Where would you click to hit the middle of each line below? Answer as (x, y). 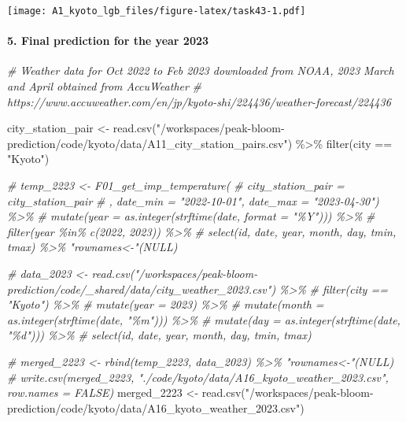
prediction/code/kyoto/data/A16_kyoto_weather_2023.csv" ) (156, 407)
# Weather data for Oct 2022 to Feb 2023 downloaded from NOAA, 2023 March (201, 70)
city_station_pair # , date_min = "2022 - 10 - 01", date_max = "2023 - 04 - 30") (193, 200)
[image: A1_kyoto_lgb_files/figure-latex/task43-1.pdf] (157, 11)
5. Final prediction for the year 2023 (108, 41)
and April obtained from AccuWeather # (105, 86)
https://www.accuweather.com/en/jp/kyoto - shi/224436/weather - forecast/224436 (199, 101)
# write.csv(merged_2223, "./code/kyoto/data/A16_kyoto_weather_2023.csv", (198, 377)
